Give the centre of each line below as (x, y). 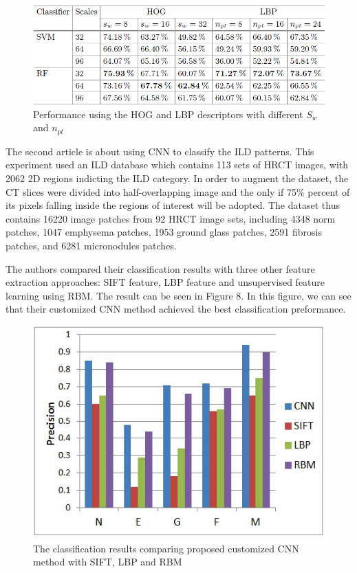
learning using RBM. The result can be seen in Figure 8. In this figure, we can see (178, 295)
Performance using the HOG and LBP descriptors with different (168, 114)
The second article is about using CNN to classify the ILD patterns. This (160, 151)
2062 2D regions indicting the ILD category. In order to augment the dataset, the (177, 178)
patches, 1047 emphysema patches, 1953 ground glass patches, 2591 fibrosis (164, 232)
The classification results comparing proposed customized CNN (166, 548)
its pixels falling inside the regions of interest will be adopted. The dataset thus (173, 205)
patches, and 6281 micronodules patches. (91, 245)
